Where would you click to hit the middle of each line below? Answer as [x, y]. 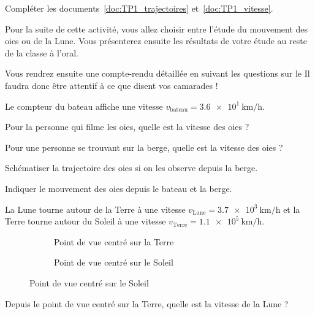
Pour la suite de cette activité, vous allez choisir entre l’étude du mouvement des [157, 29]
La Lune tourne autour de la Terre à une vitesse [95, 209]
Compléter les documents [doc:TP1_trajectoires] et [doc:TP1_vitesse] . [139, 8]
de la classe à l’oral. [42, 52]
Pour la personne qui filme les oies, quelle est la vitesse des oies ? [127, 127]
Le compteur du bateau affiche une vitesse [84, 106]
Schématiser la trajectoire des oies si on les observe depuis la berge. [131, 168]
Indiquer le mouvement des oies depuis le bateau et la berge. [119, 188]
